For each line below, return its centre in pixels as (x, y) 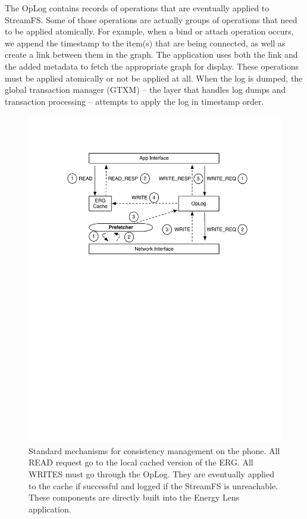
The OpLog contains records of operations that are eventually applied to (137, 8)
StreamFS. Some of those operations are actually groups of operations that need (151, 19)
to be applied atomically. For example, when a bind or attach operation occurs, (149, 31)
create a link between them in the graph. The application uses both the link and (151, 54)
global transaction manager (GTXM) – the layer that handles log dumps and (145, 90)
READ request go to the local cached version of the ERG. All (141, 462)
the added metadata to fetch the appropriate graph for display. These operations (152, 66)
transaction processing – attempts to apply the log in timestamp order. (134, 101)
